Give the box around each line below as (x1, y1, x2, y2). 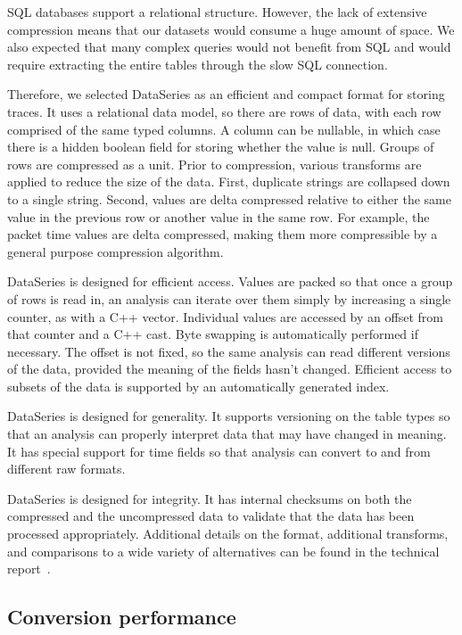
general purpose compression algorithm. (7, 242, 224, 260)
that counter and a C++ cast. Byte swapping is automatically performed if (7, 325, 418, 343)
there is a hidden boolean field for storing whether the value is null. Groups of (7, 137, 434, 156)
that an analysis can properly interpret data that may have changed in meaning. (7, 425, 447, 443)
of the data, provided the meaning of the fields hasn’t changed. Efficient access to (7, 359, 452, 378)
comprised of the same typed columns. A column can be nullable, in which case (7, 120, 441, 138)
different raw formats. (7, 459, 126, 478)
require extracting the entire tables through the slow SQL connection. (7, 54, 388, 73)
